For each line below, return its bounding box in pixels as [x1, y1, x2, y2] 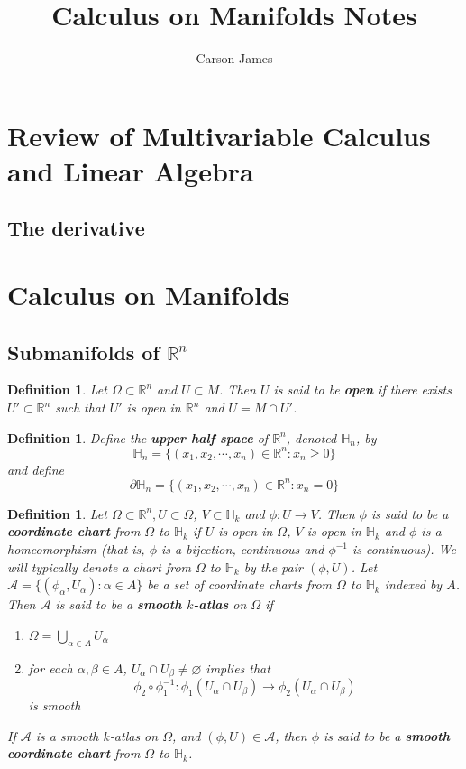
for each [28, 658, 73, 677]
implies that [206, 658, 270, 677]
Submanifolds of [7, 338, 160, 366]
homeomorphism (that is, [7, 540, 145, 559]
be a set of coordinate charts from [147, 575, 333, 594]
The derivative [7, 214, 145, 242]
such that [55, 398, 105, 417]
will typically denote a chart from [7, 557, 191, 576]
